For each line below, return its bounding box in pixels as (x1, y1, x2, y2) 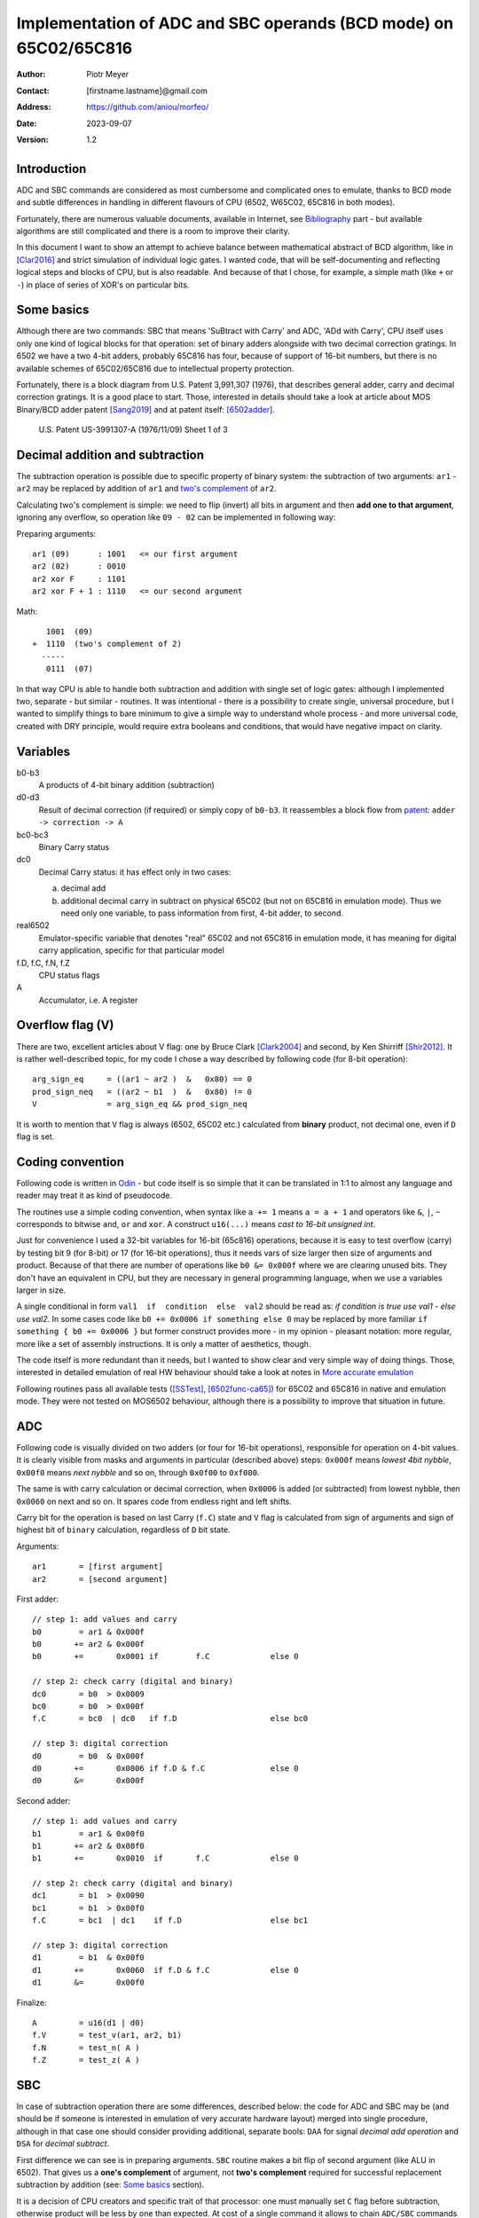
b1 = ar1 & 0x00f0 (32, 1829, 145, 1838)
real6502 (16, 920, 50, 931)
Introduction (16, 161, 87, 177)
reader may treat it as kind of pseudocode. (16, 1190, 173, 1201)
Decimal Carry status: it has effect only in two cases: (38, 866, 232, 877)
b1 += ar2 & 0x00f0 (32, 1841, 145, 1851)
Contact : (16, 85, 51, 96)
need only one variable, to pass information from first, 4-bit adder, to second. (60, 908, 343, 918)
